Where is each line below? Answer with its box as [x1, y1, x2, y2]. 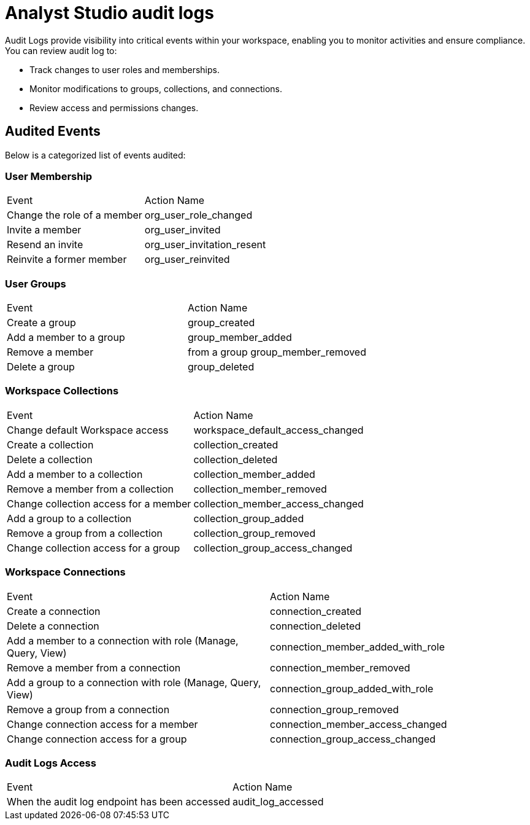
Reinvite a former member [7, 253, 127, 266]
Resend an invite [7, 238, 83, 251]
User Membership [5, 170, 93, 182]
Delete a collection [7, 453, 93, 466]
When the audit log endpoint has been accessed [7, 796, 231, 808]
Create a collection [7, 438, 94, 451]
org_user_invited [144, 224, 221, 237]
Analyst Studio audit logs [5, 2, 214, 23]
